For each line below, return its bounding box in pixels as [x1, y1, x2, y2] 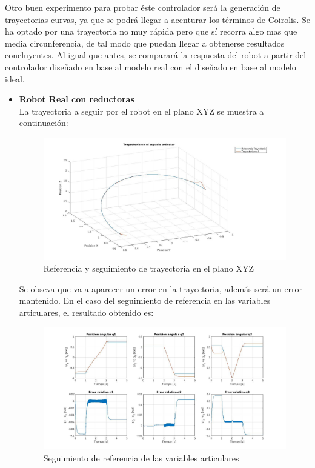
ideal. [5, 72, 25, 85]
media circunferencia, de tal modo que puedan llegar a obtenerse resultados [5, 36, 285, 49]
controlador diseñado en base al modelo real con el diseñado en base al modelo [5, 60, 296, 73]
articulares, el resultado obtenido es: [19, 306, 154, 318]
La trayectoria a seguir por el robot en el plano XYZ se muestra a [19, 104, 264, 117]
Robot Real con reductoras [19, 93, 134, 105]
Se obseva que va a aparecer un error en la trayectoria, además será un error [19, 282, 303, 295]
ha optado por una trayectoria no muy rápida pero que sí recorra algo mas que [5, 25, 297, 38]
